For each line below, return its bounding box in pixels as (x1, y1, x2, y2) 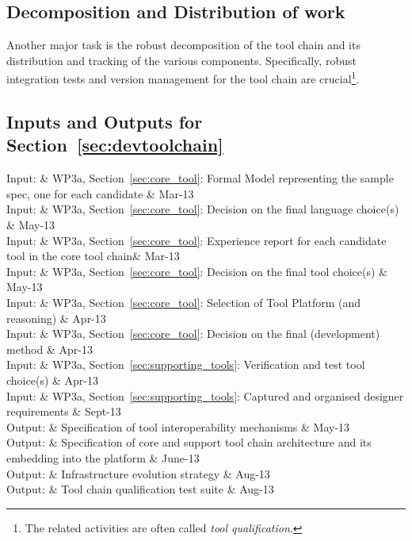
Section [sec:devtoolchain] (6, 132, 223, 157)
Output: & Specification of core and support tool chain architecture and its (6, 434, 372, 451)
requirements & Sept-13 (6, 403, 121, 420)
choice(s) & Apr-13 (6, 371, 98, 388)
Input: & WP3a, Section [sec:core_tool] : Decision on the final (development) (6, 325, 380, 342)
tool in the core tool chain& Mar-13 (6, 247, 180, 264)
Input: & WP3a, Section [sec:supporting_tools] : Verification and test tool (6, 356, 365, 373)
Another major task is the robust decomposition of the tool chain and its (6, 36, 360, 53)
